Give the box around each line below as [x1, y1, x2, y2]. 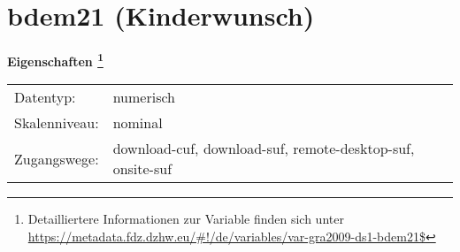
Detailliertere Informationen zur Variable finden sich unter [27, 210, 344, 228]
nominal [112, 112, 163, 134]
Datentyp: [14, 87, 76, 108]
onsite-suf [112, 158, 172, 179]
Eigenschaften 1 [7, 50, 103, 70]
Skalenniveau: [14, 112, 99, 134]
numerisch [112, 87, 175, 108]
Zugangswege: [14, 148, 99, 169]
